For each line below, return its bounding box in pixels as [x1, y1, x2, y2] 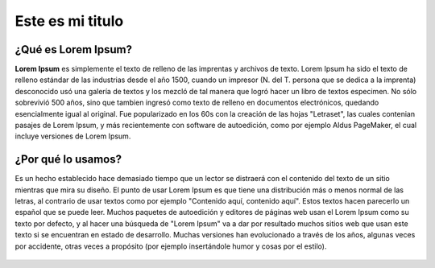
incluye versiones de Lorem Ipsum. [14, 131, 131, 141]
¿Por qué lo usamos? [14, 153, 122, 167]
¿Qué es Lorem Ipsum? [14, 43, 133, 56]
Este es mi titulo [14, 12, 124, 30]
